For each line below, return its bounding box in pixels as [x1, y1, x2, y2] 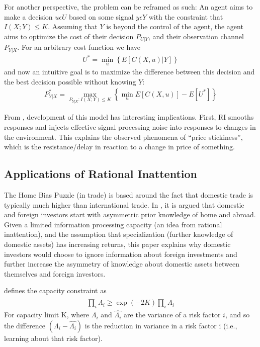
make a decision [4, 11, 53, 22]
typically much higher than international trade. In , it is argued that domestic [4, 199, 244, 210]
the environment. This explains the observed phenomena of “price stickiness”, [4, 131, 243, 142]
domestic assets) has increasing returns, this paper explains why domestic [4, 239, 231, 249]
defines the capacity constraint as [4, 285, 107, 296]
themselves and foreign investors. [4, 268, 106, 279]
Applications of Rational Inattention [4, 166, 198, 182]
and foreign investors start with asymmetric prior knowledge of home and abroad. [4, 209, 256, 220]
